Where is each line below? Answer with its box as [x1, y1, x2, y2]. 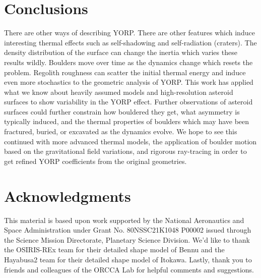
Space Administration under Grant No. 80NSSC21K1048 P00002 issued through [4, 225, 251, 235]
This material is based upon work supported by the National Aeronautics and [4, 214, 244, 225]
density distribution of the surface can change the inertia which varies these [4, 47, 237, 58]
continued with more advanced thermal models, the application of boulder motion [4, 136, 257, 146]
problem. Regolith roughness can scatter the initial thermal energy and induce [4, 67, 246, 77]
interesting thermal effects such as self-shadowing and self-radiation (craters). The [4, 37, 257, 47]
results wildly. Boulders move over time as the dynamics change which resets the [4, 57, 253, 67]
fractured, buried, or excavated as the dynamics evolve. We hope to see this [4, 126, 237, 137]
